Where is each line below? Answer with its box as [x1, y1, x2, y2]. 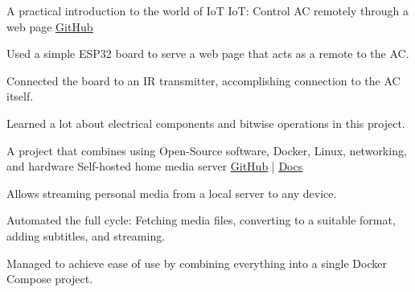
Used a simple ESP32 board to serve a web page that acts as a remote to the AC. [6, 45, 409, 62]
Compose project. [6, 270, 93, 287]
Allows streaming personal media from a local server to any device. [6, 184, 337, 201]
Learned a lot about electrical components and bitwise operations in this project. [6, 114, 405, 131]
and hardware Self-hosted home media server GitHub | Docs [6, 158, 303, 175]
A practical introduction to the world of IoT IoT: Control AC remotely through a [6, 2, 409, 19]
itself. [6, 88, 34, 105]
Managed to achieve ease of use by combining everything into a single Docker [6, 254, 387, 271]
